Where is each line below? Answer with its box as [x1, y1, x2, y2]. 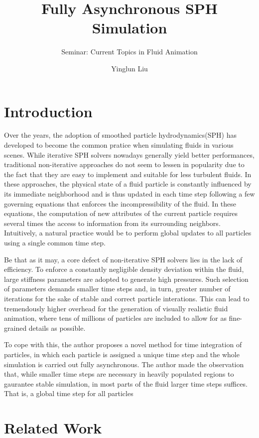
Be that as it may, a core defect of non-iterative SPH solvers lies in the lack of [4, 254, 243, 264]
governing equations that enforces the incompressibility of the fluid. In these [4, 198, 237, 209]
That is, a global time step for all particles [4, 388, 133, 399]
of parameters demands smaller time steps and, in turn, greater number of [4, 283, 231, 294]
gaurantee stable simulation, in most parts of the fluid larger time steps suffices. [4, 378, 248, 389]
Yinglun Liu [111, 63, 148, 73]
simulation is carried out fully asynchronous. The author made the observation [4, 359, 244, 369]
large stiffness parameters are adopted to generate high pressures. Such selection [4, 273, 249, 284]
